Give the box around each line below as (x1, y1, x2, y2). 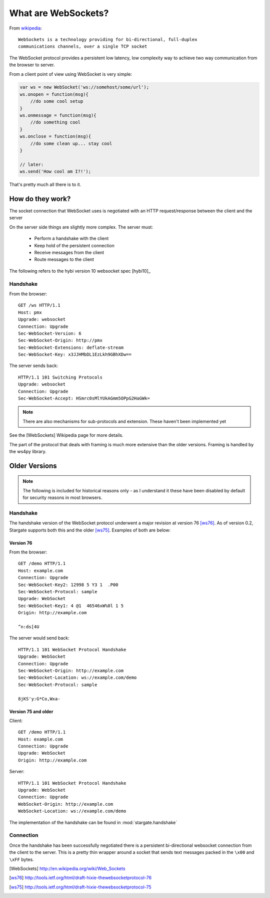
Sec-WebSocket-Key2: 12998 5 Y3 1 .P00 (18, 582, 118, 588)
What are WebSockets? (9, 8, 109, 19)
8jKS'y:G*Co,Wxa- (18, 696, 60, 701)
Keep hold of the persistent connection (34, 242, 115, 248)
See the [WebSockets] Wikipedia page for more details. (9, 432, 123, 438)
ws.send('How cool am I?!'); (19, 168, 91, 174)
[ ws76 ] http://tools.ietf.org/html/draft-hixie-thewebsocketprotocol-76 (9, 875, 152, 881)
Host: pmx (18, 309, 42, 315)
